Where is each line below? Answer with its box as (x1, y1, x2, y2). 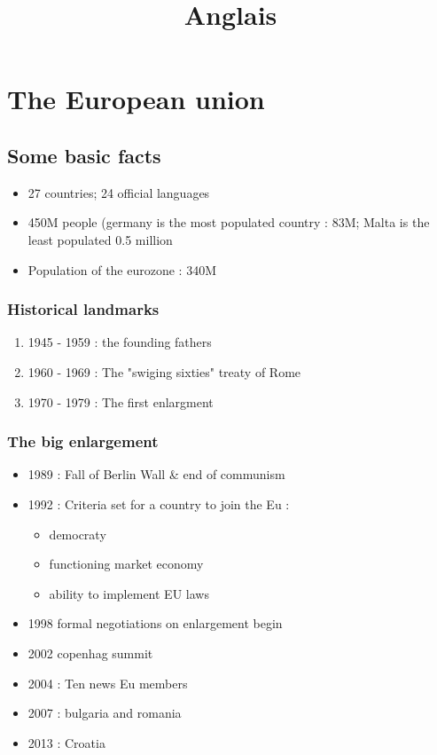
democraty (49, 524, 106, 543)
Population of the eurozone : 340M (27, 260, 216, 279)
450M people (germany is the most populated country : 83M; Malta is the (27, 213, 430, 232)
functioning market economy (49, 554, 204, 573)
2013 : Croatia (27, 733, 105, 751)
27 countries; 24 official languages (27, 183, 210, 201)
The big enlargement (7, 430, 159, 452)
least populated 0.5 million (27, 230, 173, 248)
